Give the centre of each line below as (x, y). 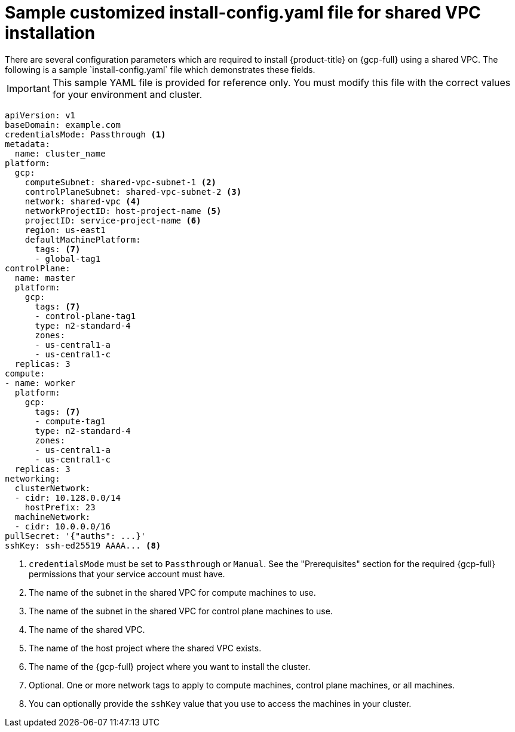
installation (50, 33)
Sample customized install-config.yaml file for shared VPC (243, 13)
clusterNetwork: (53, 488)
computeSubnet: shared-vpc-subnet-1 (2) (121, 182)
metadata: (27, 144)
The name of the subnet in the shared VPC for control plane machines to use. (181, 611)
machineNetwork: (53, 517)
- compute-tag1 (70, 421)
